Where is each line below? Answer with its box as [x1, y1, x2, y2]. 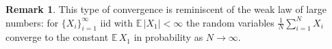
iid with [100, 15, 133, 29]
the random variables [186, 15, 274, 29]
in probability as [133, 30, 203, 44]
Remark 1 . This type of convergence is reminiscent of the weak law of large [5, 2, 327, 16]
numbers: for [5, 15, 59, 29]
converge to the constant [5, 30, 109, 44]
